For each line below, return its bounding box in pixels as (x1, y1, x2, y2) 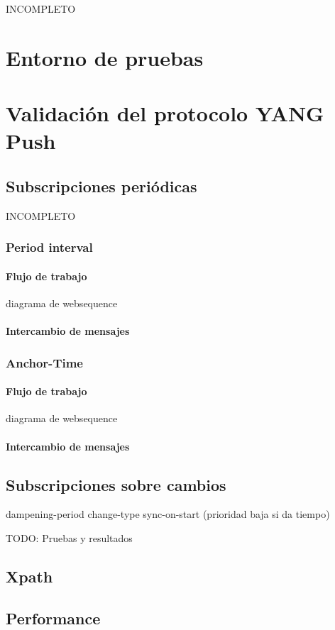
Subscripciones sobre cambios (6, 473, 226, 495)
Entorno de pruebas (6, 43, 204, 72)
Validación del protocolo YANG (6, 99, 324, 128)
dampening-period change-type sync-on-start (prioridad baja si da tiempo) (6, 507, 330, 521)
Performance (6, 607, 101, 629)
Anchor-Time (6, 353, 83, 371)
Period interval (6, 238, 93, 256)
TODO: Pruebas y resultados (6, 530, 133, 545)
